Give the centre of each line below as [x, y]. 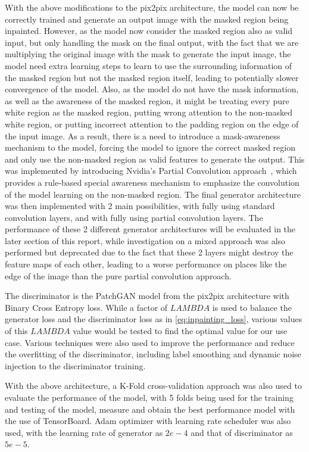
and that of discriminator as [242, 432]
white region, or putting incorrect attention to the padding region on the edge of [152, 124]
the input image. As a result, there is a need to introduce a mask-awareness [143, 135]
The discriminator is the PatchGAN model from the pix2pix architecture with [147, 296]
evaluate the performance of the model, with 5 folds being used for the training [149, 397]
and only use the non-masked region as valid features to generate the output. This [155, 159]
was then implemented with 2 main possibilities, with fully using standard [140, 206]
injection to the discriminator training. [75, 365]
